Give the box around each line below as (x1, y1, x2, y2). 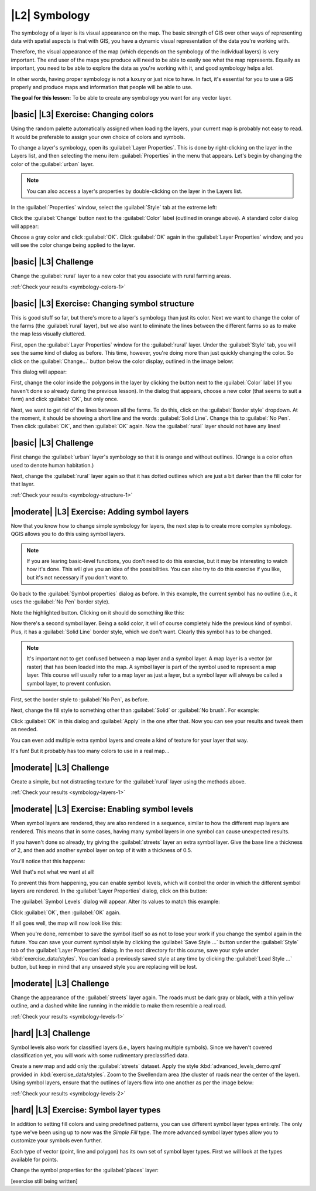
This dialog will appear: (11, 368, 67, 375)
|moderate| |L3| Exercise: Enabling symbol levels (11, 804, 194, 815)
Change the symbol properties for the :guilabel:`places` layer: (11, 1167, 159, 1174)
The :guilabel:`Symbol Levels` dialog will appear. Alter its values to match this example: (11, 898, 221, 905)
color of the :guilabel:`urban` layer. (11, 160, 94, 167)
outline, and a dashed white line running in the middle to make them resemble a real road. (11, 1002, 226, 1009)
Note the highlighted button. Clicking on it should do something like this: (11, 609, 184, 616)
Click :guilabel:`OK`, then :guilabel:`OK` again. (11, 909, 121, 916)
